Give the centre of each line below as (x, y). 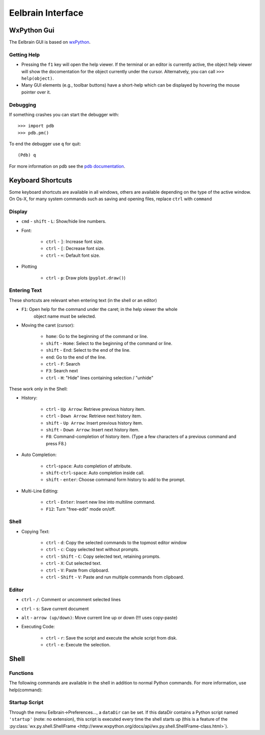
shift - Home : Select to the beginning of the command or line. (109, 343)
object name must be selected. (65, 316)
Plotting (29, 267)
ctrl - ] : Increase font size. (74, 242)
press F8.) (56, 443)
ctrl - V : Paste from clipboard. (78, 570)
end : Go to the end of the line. (76, 357)
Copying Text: (36, 531)
